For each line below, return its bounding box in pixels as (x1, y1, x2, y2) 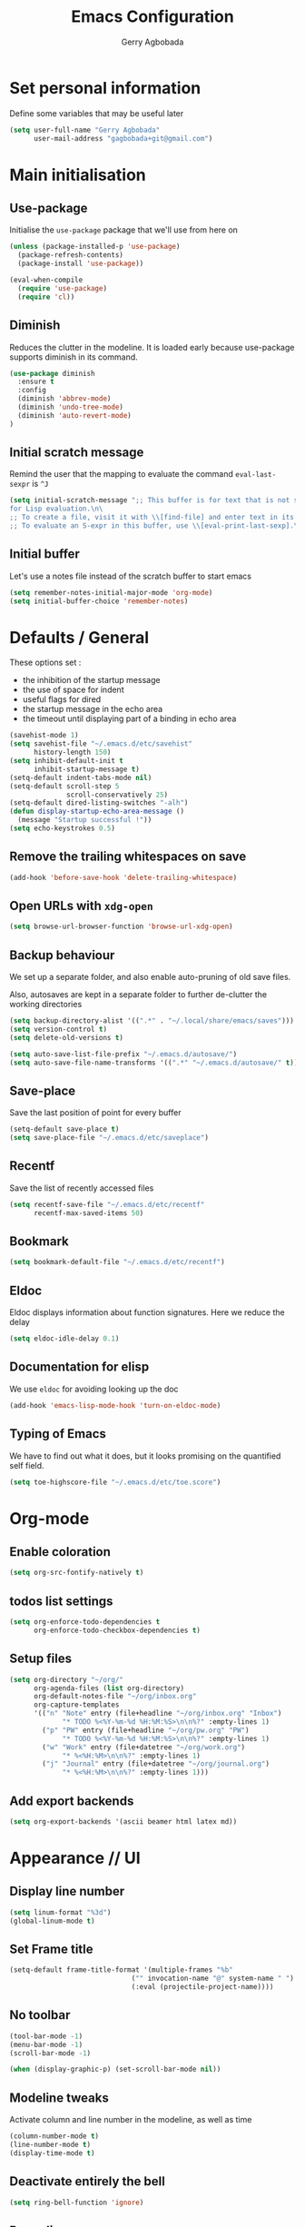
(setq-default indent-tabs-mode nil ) (9, 773, 152, 782)
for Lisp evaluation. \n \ (9, 504, 103, 514)
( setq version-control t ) (9, 1024, 107, 1034)
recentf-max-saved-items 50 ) (33, 1208, 144, 1218)
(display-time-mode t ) (9, 2148, 95, 2158)
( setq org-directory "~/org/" (9, 1675, 124, 1684)
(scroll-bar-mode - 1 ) (9, 2048, 92, 2058)
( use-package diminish (9, 369, 95, 378)
